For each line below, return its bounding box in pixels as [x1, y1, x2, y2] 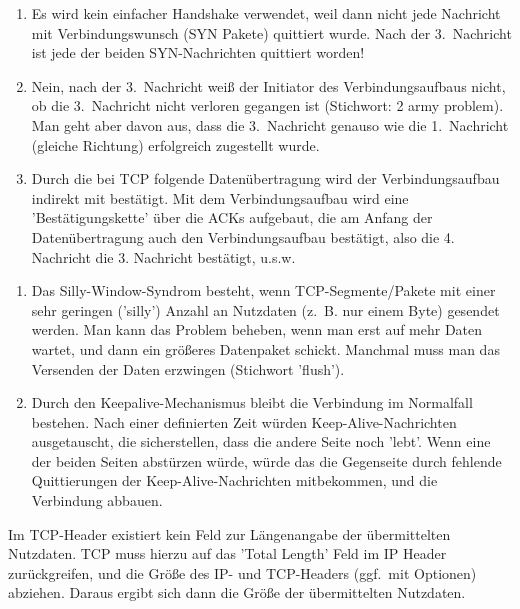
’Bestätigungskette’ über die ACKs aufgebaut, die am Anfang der [31, 207, 433, 228]
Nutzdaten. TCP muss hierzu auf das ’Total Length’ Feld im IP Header [8, 543, 447, 564]
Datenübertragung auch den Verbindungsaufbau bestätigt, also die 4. [31, 226, 455, 247]
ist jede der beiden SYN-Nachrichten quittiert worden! [31, 42, 365, 63]
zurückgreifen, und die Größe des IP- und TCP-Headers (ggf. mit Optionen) [8, 562, 477, 583]
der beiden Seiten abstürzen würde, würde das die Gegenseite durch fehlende [31, 450, 502, 471]
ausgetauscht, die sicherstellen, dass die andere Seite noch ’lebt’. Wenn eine [31, 431, 491, 452]
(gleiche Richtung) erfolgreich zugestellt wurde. [31, 134, 320, 155]
